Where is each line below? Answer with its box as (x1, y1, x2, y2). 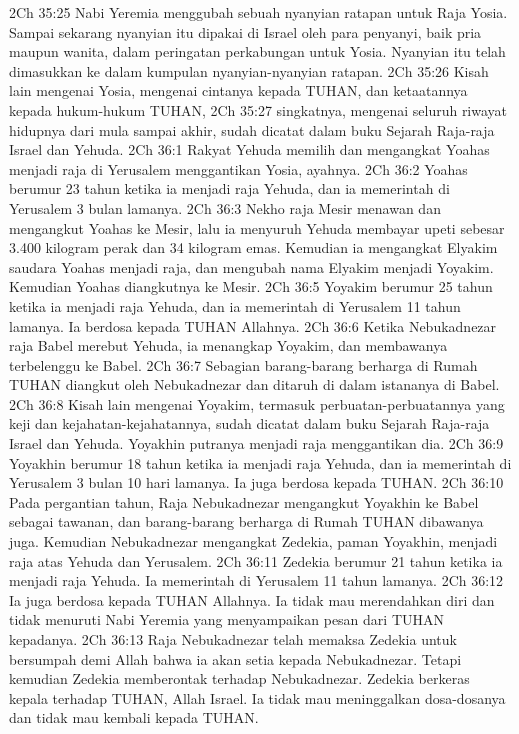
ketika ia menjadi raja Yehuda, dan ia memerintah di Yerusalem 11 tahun (9, 295, 461, 316)
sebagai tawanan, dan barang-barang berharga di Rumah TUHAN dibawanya (9, 511, 484, 532)
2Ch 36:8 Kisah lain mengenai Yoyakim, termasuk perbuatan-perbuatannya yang (9, 393, 505, 414)
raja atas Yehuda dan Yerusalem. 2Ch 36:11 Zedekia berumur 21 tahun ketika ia (9, 550, 503, 571)
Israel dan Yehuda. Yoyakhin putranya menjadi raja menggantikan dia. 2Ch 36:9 (9, 433, 504, 454)
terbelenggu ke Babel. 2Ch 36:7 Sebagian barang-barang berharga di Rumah (9, 354, 478, 375)
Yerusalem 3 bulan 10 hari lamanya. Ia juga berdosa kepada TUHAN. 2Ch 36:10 (9, 472, 504, 493)
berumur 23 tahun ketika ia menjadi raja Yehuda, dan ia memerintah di (9, 178, 450, 199)
